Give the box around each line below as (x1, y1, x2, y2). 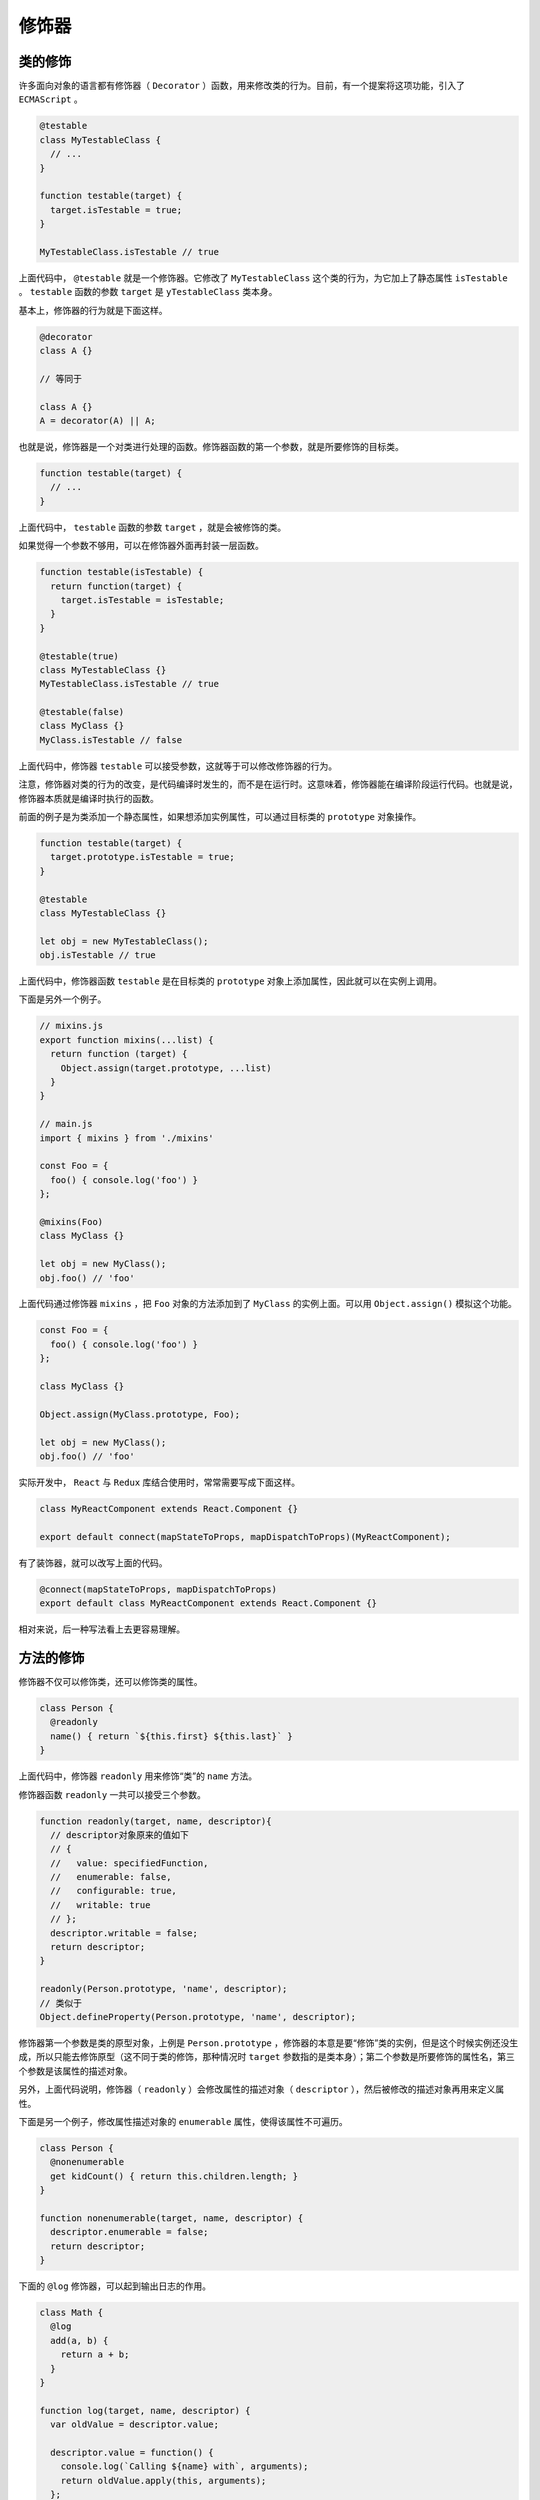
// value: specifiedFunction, (50, 1857, 209, 1869)
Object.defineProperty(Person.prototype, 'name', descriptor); (39, 2011, 357, 2022)
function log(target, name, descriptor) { (39, 2405, 251, 2416)
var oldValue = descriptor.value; (50, 2419, 220, 2430)
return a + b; (60, 2349, 130, 2360)
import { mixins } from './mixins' (39, 1132, 214, 1144)
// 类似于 (39, 1997, 82, 2009)
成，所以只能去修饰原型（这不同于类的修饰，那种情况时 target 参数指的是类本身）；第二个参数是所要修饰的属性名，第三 (18, 2051, 515, 2063)
